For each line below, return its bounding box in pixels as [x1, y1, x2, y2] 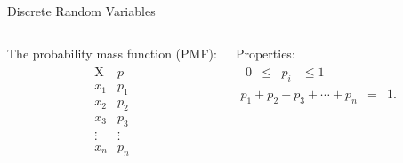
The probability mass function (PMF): [7, 43, 217, 62]
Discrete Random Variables [7, 2, 156, 19]
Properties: [235, 43, 295, 62]
